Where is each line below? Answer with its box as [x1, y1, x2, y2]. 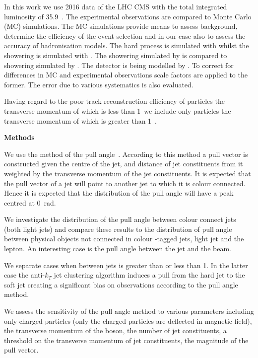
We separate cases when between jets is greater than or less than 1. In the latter [4, 260, 248, 270]
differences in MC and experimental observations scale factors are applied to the [4, 70, 248, 80]
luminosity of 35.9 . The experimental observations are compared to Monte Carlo [4, 11, 252, 21]
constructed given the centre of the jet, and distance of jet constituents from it [4, 158, 243, 169]
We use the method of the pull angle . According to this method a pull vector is [4, 148, 248, 159]
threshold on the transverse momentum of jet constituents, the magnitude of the [4, 335, 249, 345]
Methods [4, 132, 35, 143]
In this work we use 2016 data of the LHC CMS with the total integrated [4, 1, 227, 11]
